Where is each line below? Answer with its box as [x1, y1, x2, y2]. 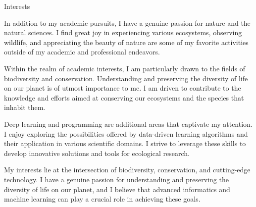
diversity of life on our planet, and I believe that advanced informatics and [4, 184, 230, 194]
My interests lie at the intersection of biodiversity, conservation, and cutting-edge [4, 164, 251, 175]
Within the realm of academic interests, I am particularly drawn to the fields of [4, 63, 245, 73]
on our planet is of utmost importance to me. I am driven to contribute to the [4, 83, 241, 93]
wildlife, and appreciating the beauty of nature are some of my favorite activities [4, 37, 249, 47]
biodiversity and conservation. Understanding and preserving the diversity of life [4, 73, 248, 83]
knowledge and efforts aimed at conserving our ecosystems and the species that [4, 92, 244, 103]
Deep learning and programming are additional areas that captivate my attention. [4, 118, 253, 129]
